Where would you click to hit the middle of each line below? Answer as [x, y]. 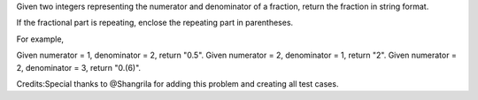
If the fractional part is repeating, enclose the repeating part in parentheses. [155, 23]
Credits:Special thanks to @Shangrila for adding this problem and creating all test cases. [177, 83]
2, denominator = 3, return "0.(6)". [79, 67]
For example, [40, 39]
